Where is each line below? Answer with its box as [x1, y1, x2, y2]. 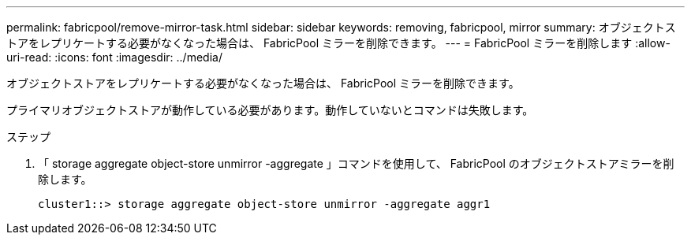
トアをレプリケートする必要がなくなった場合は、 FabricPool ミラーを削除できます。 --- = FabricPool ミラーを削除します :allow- [6, 36, 670, 50]
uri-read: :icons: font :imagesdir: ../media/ [6, 50, 222, 64]
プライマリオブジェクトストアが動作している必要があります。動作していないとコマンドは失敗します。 [6, 103, 534, 117]
